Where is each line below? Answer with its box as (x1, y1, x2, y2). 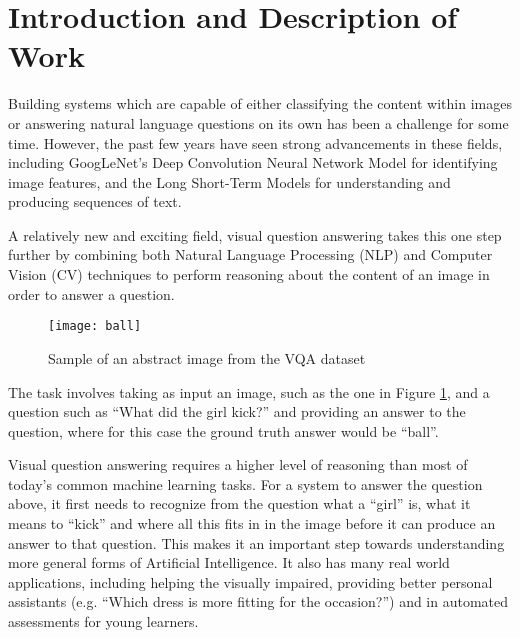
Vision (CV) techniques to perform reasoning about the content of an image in (8, 264, 490, 285)
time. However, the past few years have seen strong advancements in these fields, (8, 132, 503, 153)
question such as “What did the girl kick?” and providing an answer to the (8, 401, 466, 422)
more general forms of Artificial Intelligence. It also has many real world (8, 552, 450, 573)
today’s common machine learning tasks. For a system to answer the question (8, 473, 483, 494)
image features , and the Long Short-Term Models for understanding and (8, 171, 451, 192)
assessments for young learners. (8, 611, 199, 632)
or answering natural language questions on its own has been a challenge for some (8, 112, 509, 133)
